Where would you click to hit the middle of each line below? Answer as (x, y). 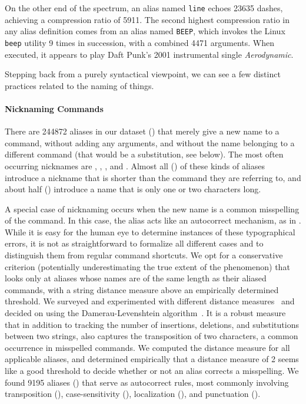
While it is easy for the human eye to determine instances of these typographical (150, 231)
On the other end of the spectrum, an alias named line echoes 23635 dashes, (144, 8)
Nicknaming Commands (54, 108)
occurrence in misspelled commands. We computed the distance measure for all (147, 347)
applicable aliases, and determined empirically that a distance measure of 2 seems (152, 359)
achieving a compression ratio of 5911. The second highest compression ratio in (147, 19)
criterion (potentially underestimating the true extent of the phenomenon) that (147, 266)
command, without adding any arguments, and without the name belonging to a (150, 142)
